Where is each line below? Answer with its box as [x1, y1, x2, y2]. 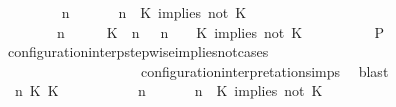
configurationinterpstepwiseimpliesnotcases [7, 41, 269, 62]
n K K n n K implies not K [14, 80, 323, 101]
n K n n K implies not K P [56, 21, 384, 42]
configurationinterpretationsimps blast [140, 60, 389, 81]
